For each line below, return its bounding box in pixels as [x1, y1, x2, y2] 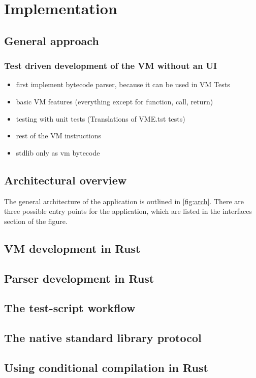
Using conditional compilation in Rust [4, 359, 208, 375]
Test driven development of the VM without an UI [4, 59, 217, 72]
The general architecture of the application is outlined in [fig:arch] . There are [4, 196, 244, 206]
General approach [4, 32, 99, 48]
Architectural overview [4, 172, 127, 187]
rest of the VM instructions [16, 130, 101, 141]
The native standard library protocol [4, 330, 202, 346]
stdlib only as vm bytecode [16, 147, 100, 158]
